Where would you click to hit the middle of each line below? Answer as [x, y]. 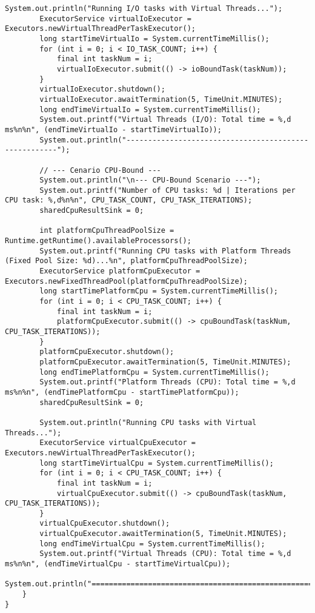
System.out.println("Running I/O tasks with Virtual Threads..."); [144, 8]
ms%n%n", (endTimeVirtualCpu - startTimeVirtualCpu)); [118, 564]
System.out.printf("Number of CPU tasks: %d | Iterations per [167, 190]
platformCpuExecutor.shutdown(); [107, 352]
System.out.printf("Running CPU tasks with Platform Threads [165, 251]
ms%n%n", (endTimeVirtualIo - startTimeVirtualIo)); [113, 129]
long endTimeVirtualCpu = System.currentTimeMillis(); [152, 544]
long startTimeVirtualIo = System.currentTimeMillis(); [154, 39]
